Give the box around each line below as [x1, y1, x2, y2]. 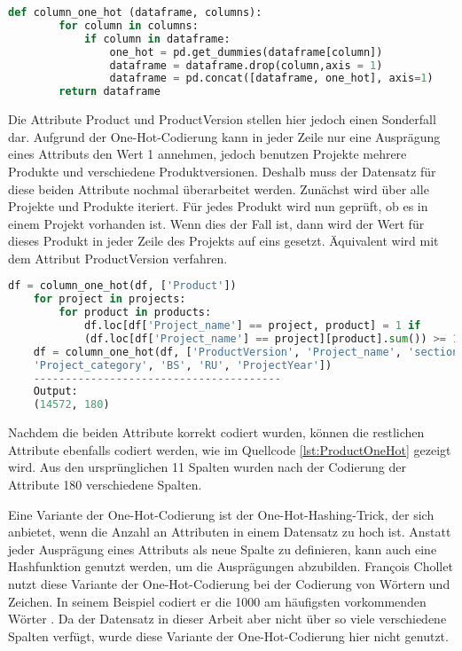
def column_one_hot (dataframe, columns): [8, 6, 262, 19]
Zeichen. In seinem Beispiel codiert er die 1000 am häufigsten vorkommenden [8, 592, 427, 610]
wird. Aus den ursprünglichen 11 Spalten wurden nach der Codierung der [8, 458, 406, 476]
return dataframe [59, 85, 161, 98]
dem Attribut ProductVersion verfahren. [8, 248, 228, 267]
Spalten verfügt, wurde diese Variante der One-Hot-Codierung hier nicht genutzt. [8, 626, 449, 645]
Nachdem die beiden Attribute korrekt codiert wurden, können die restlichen [8, 423, 425, 442]
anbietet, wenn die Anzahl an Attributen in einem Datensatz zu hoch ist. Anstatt [8, 522, 451, 541]
